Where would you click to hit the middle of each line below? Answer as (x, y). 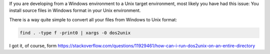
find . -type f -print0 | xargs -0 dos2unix (75, 33)
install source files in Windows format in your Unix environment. (75, 10)
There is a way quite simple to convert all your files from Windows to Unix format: (93, 19)
